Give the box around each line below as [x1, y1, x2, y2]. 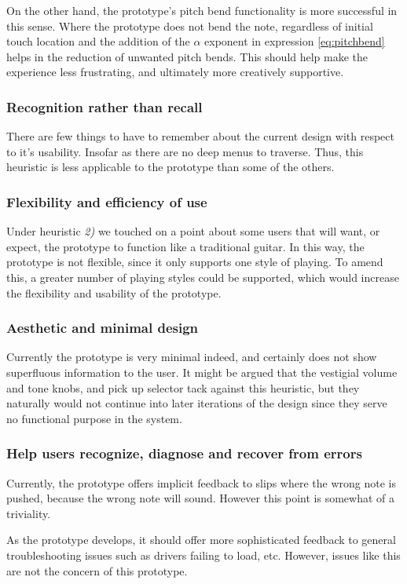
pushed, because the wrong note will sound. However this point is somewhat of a [6, 490, 395, 506]
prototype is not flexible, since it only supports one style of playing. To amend [6, 254, 383, 270]
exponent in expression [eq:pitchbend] [204, 33, 385, 49]
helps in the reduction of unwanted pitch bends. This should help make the [6, 48, 368, 64]
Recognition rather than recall [6, 97, 203, 116]
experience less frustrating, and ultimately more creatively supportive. [6, 64, 344, 80]
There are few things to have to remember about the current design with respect [6, 128, 394, 144]
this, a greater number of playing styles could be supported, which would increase [6, 268, 399, 285]
